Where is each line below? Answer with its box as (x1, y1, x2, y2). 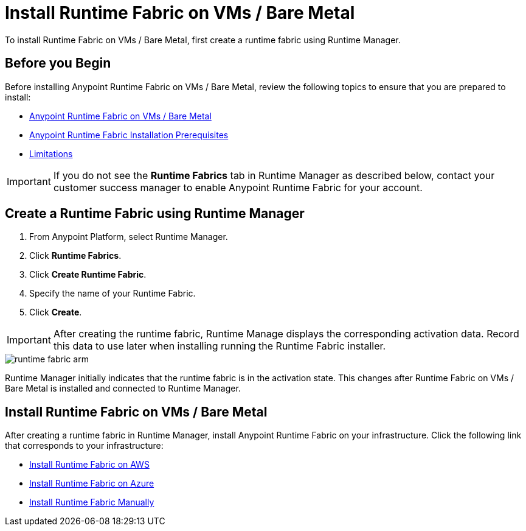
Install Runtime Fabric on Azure (29, 478, 154, 489)
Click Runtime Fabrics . (29, 250, 122, 261)
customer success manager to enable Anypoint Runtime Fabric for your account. (53, 181, 423, 194)
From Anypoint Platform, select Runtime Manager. (29, 231, 228, 242)
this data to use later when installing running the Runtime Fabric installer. (53, 340, 386, 353)
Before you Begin (5, 55, 111, 71)
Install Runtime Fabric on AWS (29, 459, 150, 470)
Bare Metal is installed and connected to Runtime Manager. (5, 383, 241, 394)
